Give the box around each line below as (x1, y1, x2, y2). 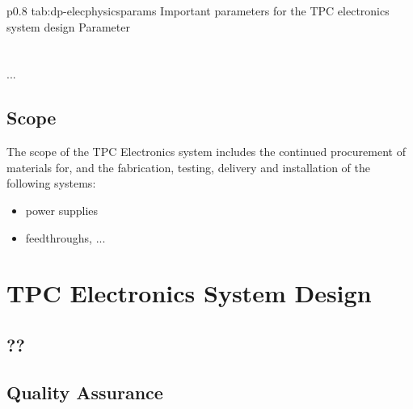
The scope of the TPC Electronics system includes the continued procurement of (6, 143, 406, 160)
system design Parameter (6, 18, 130, 35)
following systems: (6, 175, 96, 192)
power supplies (25, 201, 99, 218)
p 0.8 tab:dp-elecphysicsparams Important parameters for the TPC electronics (6, 2, 390, 19)
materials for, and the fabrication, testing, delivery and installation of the (6, 158, 371, 175)
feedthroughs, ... (25, 229, 106, 246)
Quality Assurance (6, 379, 163, 404)
